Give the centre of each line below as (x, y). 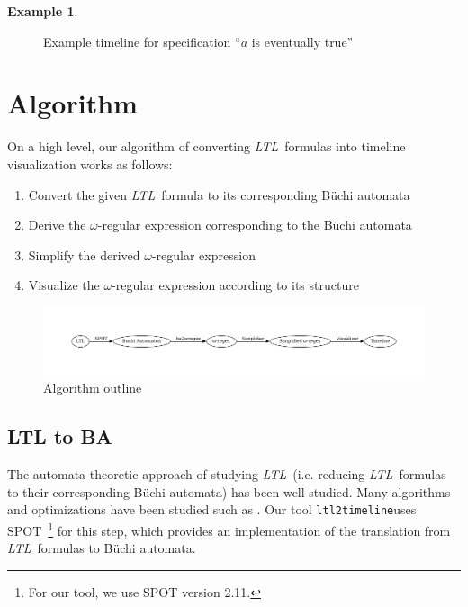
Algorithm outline (93, 388)
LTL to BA (60, 436)
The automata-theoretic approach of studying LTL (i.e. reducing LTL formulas (227, 474)
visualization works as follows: (90, 163)
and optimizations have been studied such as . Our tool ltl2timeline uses (212, 509)
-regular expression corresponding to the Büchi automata (255, 225)
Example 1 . (43, 11)
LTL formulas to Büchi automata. (102, 548)
